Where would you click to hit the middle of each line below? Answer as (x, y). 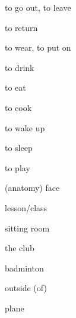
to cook (18, 107)
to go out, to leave (38, 7)
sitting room (27, 228)
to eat (15, 87)
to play (18, 167)
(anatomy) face (32, 188)
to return (21, 27)
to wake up (25, 127)
